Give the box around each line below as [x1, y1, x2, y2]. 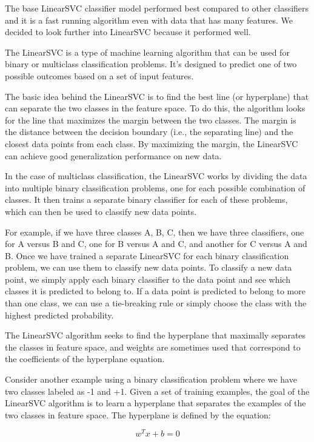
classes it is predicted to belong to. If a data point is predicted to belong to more [5, 285, 306, 297]
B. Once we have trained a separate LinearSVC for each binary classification [5, 249, 289, 262]
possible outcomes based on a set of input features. [5, 69, 194, 82]
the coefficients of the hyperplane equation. [5, 352, 165, 365]
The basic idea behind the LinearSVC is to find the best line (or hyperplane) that [5, 90, 309, 102]
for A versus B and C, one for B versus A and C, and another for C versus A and [5, 237, 307, 250]
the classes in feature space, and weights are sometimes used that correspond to [5, 340, 301, 353]
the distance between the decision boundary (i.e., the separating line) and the [5, 125, 293, 138]
